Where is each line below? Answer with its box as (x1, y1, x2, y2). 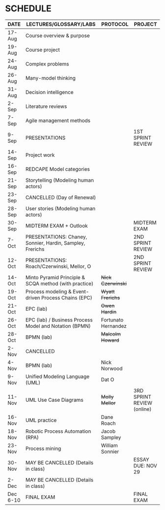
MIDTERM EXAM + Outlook (25, 222, 88, 229)
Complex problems (25, 60, 70, 67)
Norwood (101, 365, 123, 372)
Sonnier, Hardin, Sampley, (25, 239, 85, 246)
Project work (25, 151, 55, 158)
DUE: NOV (133, 462, 157, 469)
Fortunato (101, 316, 124, 323)
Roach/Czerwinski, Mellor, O (25, 263, 91, 270)
